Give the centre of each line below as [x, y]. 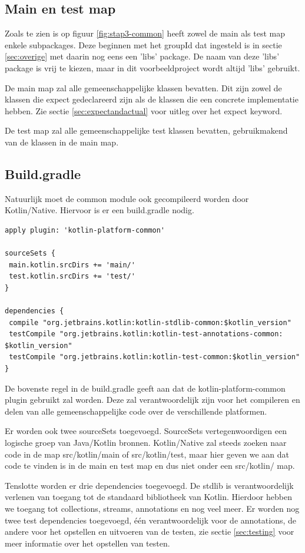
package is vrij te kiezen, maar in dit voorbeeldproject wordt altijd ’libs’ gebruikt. [152, 67]
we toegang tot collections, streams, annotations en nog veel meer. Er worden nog [152, 508]
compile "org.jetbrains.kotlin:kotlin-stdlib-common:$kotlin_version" [150, 322]
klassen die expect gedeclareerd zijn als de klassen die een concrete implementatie [152, 99]
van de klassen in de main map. [62, 142]
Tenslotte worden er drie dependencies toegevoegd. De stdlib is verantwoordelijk [149, 485]
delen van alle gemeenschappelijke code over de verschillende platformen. [136, 411]
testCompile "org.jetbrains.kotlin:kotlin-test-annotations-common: [146, 334]
